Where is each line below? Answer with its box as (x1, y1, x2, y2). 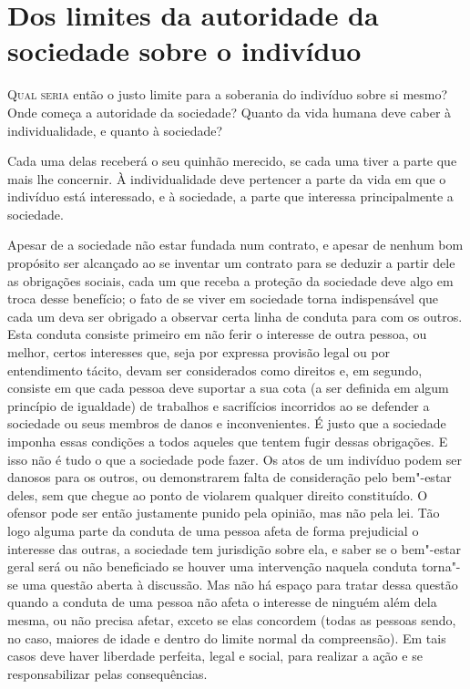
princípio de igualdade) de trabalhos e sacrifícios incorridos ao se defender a (7, 396, 430, 415)
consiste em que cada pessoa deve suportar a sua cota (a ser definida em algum (7, 378, 449, 397)
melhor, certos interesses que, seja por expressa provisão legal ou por (7, 343, 391, 362)
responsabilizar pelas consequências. (7, 663, 208, 683)
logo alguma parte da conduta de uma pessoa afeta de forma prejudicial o (7, 520, 419, 540)
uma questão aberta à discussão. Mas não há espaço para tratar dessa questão (22, 574, 458, 593)
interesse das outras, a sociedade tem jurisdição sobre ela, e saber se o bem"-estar (7, 539, 462, 558)
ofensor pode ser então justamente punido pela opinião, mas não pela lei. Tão (7, 503, 440, 522)
